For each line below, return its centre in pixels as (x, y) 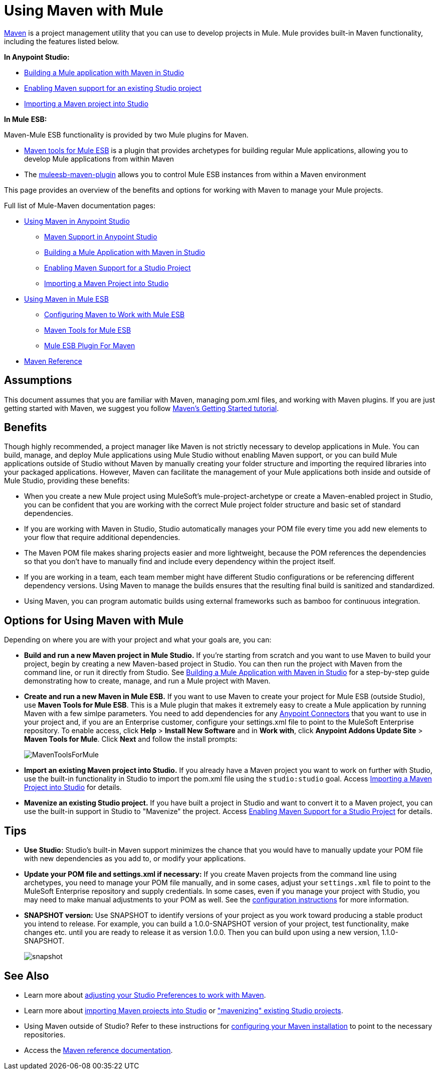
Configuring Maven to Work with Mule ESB (115, 314)
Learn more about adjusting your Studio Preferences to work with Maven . (145, 995)
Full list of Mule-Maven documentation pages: (80, 205)
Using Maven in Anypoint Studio (77, 221)
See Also (27, 976)
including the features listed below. (62, 41)
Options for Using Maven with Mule (94, 620)
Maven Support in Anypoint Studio (101, 236)
